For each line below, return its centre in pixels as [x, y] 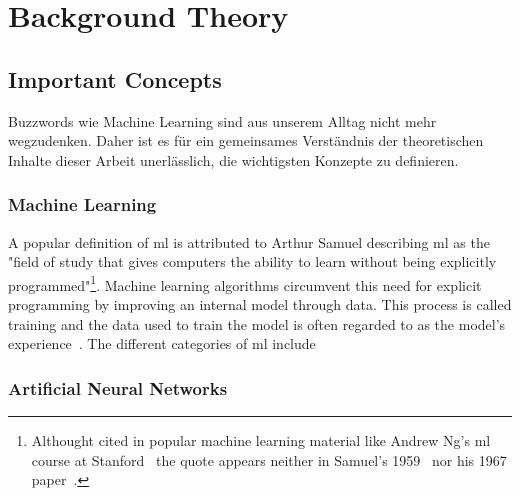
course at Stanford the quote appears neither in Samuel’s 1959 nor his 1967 [269, 459]
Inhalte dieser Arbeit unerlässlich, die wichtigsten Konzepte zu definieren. [233, 159]
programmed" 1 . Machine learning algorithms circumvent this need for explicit [245, 283]
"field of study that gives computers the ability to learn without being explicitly [252, 261]
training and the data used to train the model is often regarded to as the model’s [257, 323]
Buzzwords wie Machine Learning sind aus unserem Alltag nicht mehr [222, 120]
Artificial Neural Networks [118, 387]
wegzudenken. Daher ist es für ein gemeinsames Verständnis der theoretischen [246, 140]
